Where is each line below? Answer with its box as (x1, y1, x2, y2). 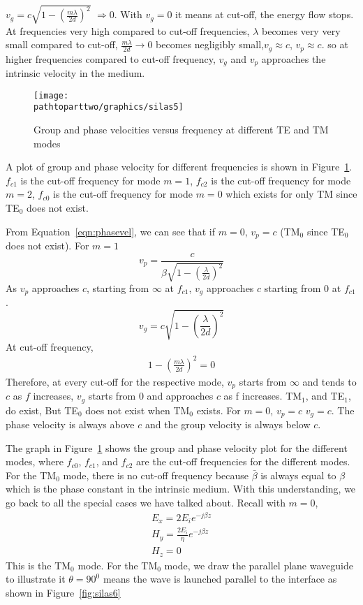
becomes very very (262, 23, 341, 38)
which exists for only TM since (225, 187, 357, 201)
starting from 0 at (264, 281, 341, 296)
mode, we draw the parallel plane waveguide (164, 557, 353, 572)
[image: (34, 90, 69, 101)
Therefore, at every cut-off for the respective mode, (6, 374, 224, 388)
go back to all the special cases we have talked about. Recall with (6, 495, 286, 510)
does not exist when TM (85, 402, 190, 417)
